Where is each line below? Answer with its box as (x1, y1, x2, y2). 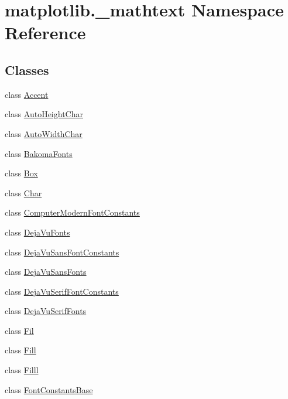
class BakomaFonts (5, 147, 73, 159)
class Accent (5, 88, 49, 100)
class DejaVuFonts (5, 226, 70, 238)
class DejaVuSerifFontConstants (5, 285, 119, 297)
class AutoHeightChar (5, 108, 83, 120)
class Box (5, 167, 38, 179)
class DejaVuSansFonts (5, 265, 87, 278)
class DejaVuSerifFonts (5, 305, 87, 317)
